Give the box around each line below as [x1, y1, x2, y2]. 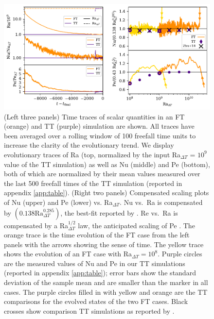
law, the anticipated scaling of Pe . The [78, 220, 195, 230]
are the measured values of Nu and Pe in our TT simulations [4, 258, 185, 268]
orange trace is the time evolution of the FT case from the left [4, 229, 190, 239]
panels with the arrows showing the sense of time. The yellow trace [4, 239, 204, 249]
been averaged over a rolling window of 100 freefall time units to [4, 130, 196, 140]
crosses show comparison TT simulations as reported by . [4, 305, 175, 316]
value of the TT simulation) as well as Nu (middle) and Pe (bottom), [4, 159, 210, 169]
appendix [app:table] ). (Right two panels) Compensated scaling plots [4, 187, 209, 198]
